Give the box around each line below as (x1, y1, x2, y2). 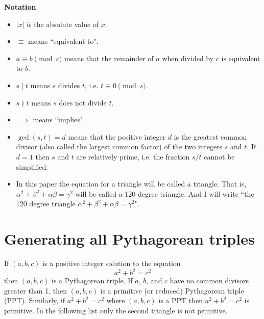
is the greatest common (174, 131, 247, 142)
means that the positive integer (68, 131, 166, 142)
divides (58, 79, 80, 90)
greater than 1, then (4, 285, 67, 296)
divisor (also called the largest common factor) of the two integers (16, 141, 223, 152)
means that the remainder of (64, 52, 154, 63)
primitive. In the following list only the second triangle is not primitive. (4, 305, 228, 315)
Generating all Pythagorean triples (4, 228, 255, 249)
